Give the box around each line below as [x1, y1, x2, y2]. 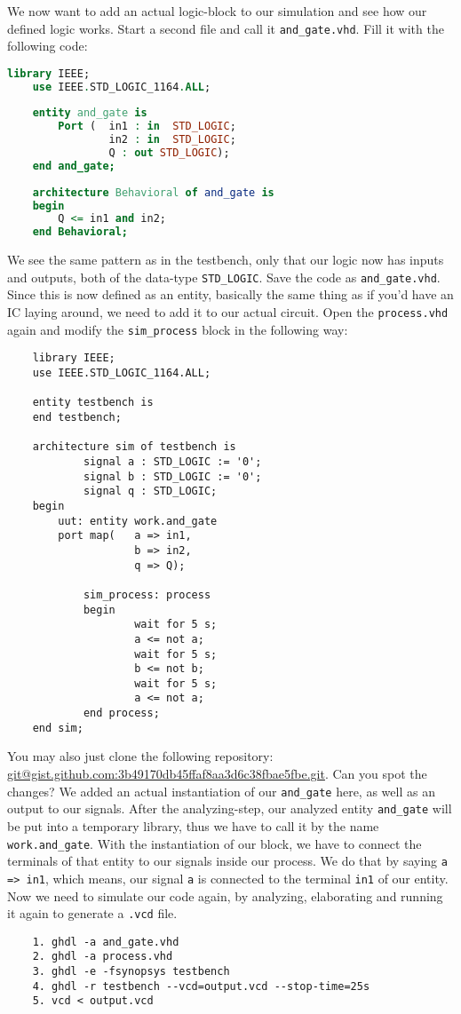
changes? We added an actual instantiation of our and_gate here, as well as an [7, 781, 435, 800]
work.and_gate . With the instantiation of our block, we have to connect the [7, 834, 422, 852]
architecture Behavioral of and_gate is [32, 186, 274, 199]
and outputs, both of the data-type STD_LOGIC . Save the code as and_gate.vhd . [7, 267, 441, 286]
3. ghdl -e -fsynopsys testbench [32, 965, 230, 978]
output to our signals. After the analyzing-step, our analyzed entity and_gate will [7, 799, 452, 818]
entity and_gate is [32, 107, 147, 120]
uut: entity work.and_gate [58, 514, 218, 527]
